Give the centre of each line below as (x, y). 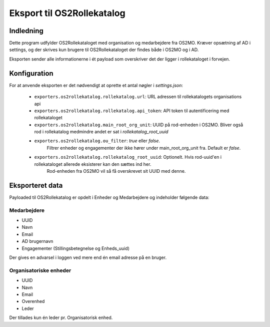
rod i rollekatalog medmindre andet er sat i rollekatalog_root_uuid (101, 132)
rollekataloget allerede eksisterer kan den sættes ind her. (93, 164)
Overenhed (33, 301)
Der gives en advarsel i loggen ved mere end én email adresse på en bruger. (88, 257)
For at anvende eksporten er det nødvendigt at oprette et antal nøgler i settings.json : (96, 85)
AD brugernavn (37, 241)
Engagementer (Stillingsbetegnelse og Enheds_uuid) (76, 248)
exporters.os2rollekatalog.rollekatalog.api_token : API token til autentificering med (132, 111)
